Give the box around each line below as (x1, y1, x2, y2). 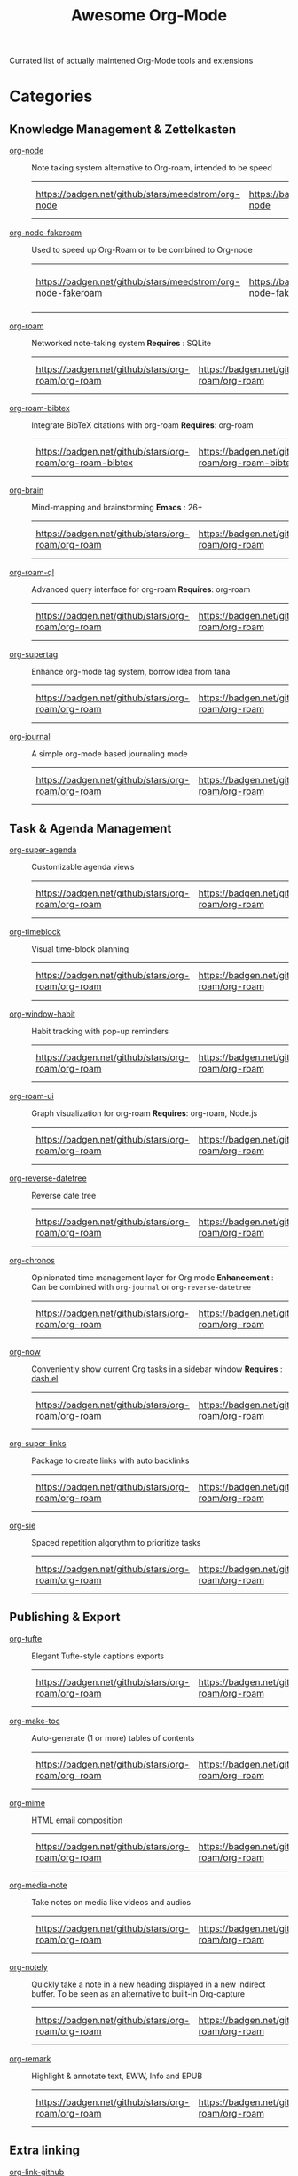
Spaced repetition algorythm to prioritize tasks (31, 1538, 201, 1547)
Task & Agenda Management (9, 820, 172, 835)
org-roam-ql (9, 567, 55, 578)
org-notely (9, 1961, 49, 1972)
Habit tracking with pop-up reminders (31, 1026, 169, 1036)
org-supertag (9, 649, 59, 660)
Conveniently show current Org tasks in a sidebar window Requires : (31, 1364, 283, 1374)
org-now (9, 1347, 42, 1357)
